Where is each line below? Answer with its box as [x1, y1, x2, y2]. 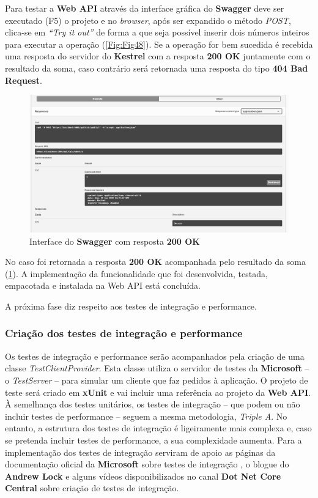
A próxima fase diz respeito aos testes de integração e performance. [5, 299, 257, 312]
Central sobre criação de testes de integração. [5, 481, 179, 494]
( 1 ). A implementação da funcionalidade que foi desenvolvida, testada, [5, 267, 268, 280]
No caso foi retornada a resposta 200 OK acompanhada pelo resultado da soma [5, 255, 306, 268]
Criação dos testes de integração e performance [5, 325, 243, 341]
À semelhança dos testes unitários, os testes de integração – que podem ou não [5, 398, 300, 411]
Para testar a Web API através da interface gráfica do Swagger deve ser [5, 2, 284, 14]
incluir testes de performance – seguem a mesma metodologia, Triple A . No [5, 409, 287, 422]
